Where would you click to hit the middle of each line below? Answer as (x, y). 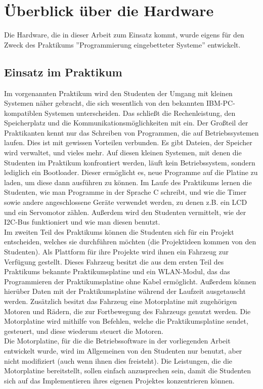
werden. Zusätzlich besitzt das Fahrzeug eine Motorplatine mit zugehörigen (121, 301)
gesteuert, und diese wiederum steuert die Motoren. (84, 331)
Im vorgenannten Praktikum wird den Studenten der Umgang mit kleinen (118, 93)
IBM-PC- (221, 103)
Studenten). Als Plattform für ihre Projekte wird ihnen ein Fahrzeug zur (116, 252)
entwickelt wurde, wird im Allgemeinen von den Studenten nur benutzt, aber (123, 350)
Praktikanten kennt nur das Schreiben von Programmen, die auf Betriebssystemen (131, 132)
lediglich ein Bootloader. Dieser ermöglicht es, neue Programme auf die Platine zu (131, 172)
